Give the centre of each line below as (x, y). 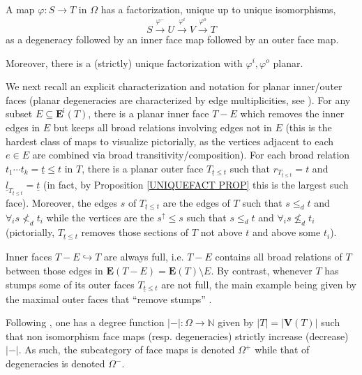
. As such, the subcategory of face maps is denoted (127, 350)
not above (221, 232)
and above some (286, 232)
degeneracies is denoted (55, 363)
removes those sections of (135, 232)
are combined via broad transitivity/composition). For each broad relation (191, 155)
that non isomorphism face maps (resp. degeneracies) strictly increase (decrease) (177, 336)
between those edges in (54, 271)
